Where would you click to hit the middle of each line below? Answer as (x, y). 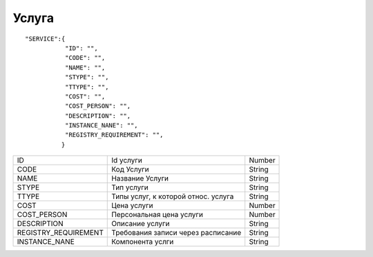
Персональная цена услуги (157, 215)
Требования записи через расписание (176, 233)
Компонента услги (143, 242)
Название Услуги (140, 178)
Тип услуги (130, 187)
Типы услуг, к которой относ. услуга (173, 196)
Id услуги (127, 161)
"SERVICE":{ (45, 39)
